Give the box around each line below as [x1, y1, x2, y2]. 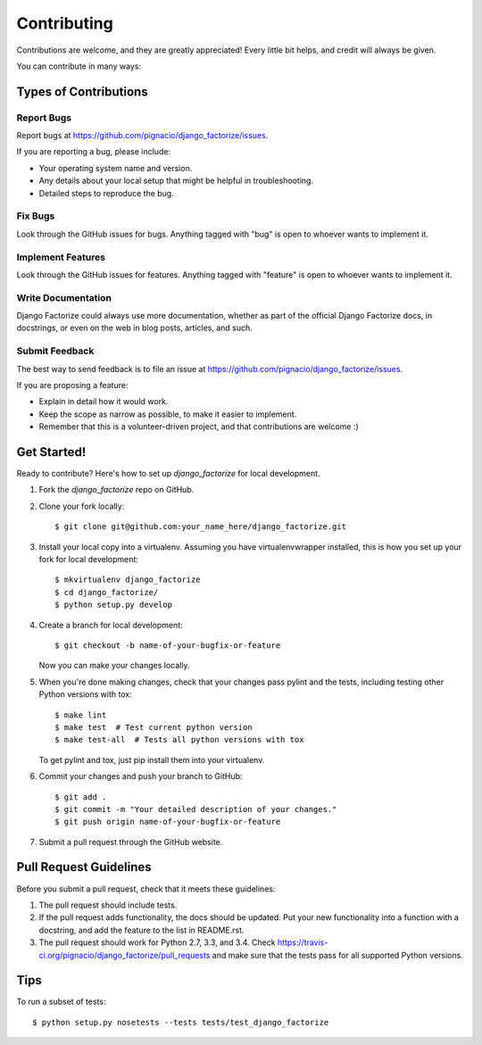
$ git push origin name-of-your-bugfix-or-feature [54, 817, 281, 827]
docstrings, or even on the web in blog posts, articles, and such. [16, 322, 253, 334]
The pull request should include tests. [38, 900, 178, 910]
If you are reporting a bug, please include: [16, 146, 171, 157]
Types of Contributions [16, 84, 148, 99]
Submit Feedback [16, 344, 95, 357]
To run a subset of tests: [16, 996, 106, 1008]
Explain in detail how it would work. [38, 396, 169, 407]
